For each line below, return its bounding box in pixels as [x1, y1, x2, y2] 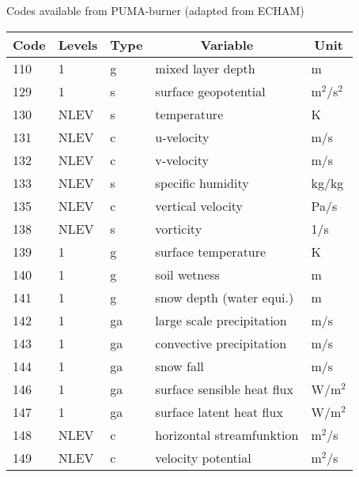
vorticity [155, 219, 202, 238]
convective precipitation [155, 333, 287, 352]
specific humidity [155, 173, 249, 192]
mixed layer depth [155, 58, 255, 77]
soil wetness [155, 265, 220, 284]
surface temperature [155, 242, 266, 261]
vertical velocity [155, 196, 244, 215]
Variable [200, 35, 254, 54]
